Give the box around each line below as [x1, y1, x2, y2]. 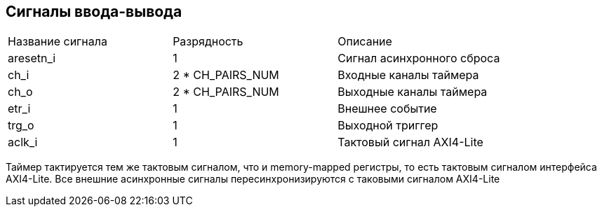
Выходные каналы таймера [337, 85, 488, 99]
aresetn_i [8, 51, 56, 66]
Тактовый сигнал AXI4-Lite [337, 135, 483, 150]
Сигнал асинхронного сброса [337, 51, 500, 66]
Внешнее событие [337, 101, 437, 116]
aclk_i [8, 135, 38, 150]
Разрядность [173, 34, 243, 49]
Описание [337, 34, 392, 49]
